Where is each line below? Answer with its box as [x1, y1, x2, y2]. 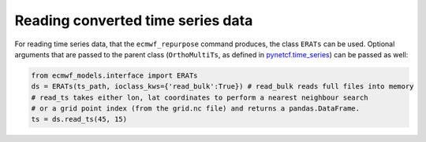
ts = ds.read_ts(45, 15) [31, 115, 128, 124]
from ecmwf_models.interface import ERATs [31, 71, 198, 80]
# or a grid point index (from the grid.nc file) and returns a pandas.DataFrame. [31, 104, 361, 113]
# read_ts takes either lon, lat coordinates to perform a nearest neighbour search [31, 93, 368, 102]
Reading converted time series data [14, 12, 253, 29]
